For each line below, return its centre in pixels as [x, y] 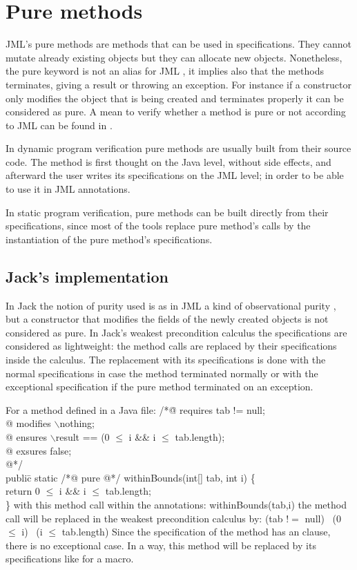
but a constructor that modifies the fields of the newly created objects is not [167, 319]
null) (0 [323, 518]
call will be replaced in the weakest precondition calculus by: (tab [144, 518]
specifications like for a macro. [70, 559]
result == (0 [83, 436]
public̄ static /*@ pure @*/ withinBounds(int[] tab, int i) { [131, 477]
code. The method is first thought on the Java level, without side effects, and [168, 161]
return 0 [23, 491]
